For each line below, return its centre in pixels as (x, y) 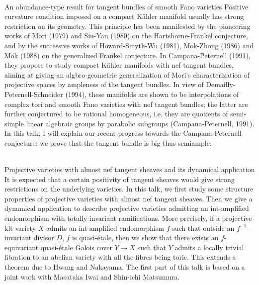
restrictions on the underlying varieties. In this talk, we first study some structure (129, 189)
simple (14, 123)
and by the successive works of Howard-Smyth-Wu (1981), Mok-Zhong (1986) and (129, 45)
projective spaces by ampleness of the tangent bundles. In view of (104, 84)
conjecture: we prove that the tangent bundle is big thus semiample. (108, 142)
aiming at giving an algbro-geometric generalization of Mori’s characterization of (127, 74)
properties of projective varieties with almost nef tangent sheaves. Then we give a (129, 198)
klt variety (20, 228)
